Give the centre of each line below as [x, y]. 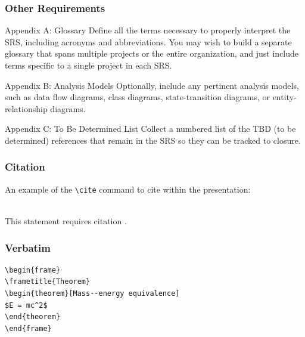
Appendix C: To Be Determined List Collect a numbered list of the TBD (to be [150, 129]
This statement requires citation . [66, 221]
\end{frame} [28, 328]
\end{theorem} [33, 317]
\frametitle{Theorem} [48, 282]
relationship [26, 108]
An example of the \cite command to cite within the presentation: [128, 189]
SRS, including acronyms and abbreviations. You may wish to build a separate [148, 41]
